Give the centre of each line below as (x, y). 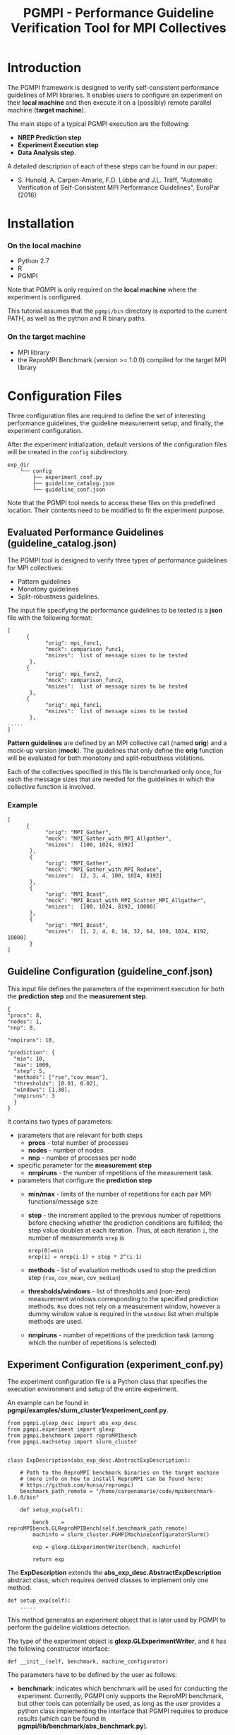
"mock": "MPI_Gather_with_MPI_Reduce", (103, 869)
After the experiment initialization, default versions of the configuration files (117, 444)
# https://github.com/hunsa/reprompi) (77, 1485)
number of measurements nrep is (76, 1238)
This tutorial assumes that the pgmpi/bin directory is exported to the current (117, 311)
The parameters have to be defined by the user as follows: (92, 1675)
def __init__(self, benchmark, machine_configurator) (88, 1662)
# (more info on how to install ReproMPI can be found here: (112, 1479)
